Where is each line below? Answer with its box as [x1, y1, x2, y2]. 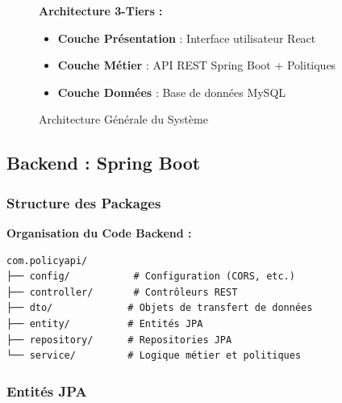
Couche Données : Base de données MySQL [57, 83, 286, 100]
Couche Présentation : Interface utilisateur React [57, 29, 316, 46]
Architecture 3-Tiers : [39, 2, 163, 19]
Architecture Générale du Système [39, 111, 208, 128]
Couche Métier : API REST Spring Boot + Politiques [57, 57, 336, 73]
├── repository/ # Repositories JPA [6, 334, 232, 346]
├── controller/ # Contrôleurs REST [6, 286, 238, 298]
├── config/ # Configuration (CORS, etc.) [6, 271, 295, 283]
